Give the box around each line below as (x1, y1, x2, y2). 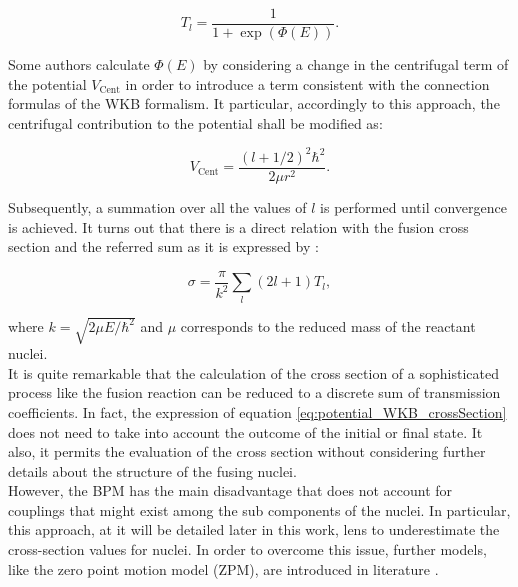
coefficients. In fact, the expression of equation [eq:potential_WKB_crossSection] (8, 401, 507, 422)
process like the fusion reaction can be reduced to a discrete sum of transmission (8, 382, 501, 403)
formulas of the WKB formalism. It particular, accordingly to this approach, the (8, 93, 500, 114)
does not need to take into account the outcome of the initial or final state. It (8, 421, 483, 442)
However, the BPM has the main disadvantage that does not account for (8, 480, 453, 501)
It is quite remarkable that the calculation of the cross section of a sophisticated (8, 362, 499, 383)
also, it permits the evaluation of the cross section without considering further (8, 441, 486, 462)
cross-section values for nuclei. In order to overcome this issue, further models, (8, 539, 487, 560)
